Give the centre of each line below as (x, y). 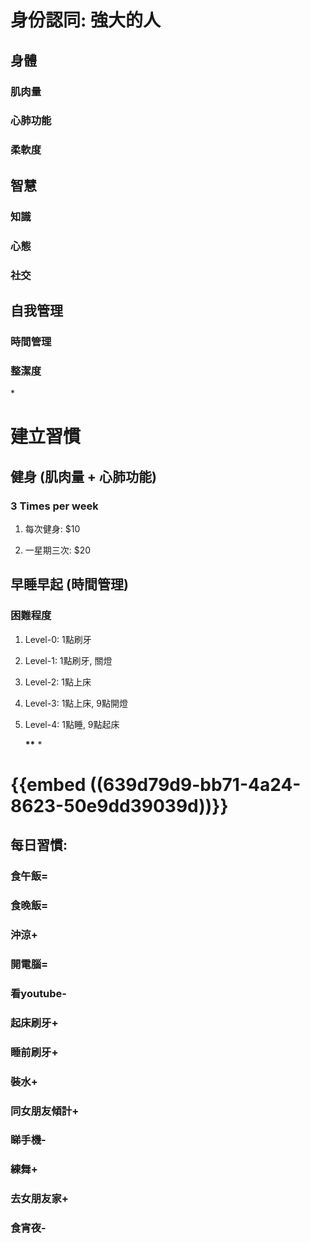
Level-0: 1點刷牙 (58, 639)
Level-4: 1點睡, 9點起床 (72, 724)
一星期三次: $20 (58, 550)
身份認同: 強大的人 (85, 20)
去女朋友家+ (39, 1199)
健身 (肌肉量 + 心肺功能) (84, 476)
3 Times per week (54, 506)
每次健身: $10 (52, 528)
